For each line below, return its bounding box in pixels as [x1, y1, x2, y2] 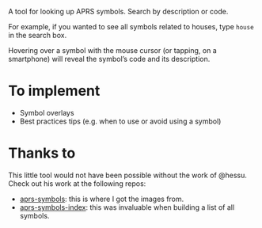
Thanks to [8, 144, 76, 162]
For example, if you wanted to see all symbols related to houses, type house [8, 22, 255, 31]
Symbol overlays [19, 108, 74, 117]
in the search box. [8, 31, 67, 40]
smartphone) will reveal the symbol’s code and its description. [8, 55, 211, 63]
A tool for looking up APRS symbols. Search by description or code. [8, 7, 229, 16]
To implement [8, 82, 101, 100]
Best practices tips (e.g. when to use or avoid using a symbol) [19, 116, 222, 126]
